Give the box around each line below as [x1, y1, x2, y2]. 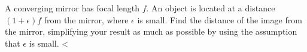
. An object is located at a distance [146, 2, 275, 14]
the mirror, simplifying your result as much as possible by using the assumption [5, 25, 297, 38]
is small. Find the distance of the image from [137, 13, 302, 26]
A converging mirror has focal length [5, 2, 140, 14]
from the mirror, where [44, 13, 129, 26]
